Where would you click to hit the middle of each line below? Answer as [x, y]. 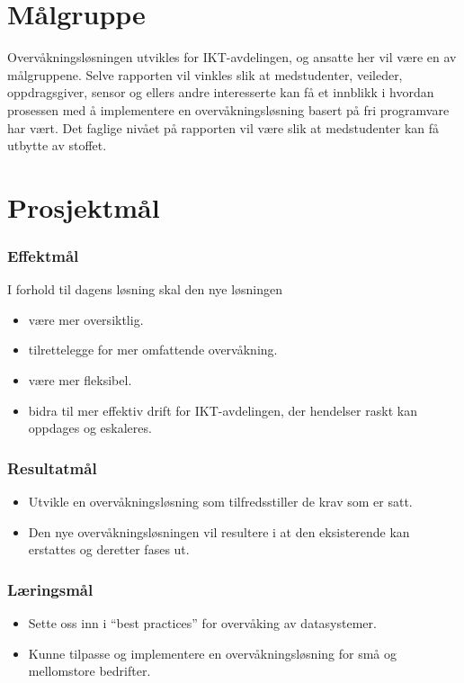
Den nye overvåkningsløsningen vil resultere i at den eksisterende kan [219, 531]
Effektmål [43, 255]
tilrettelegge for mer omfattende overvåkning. [153, 350]
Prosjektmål [84, 207]
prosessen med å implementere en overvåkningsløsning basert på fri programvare [228, 109]
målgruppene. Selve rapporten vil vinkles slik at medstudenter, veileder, [205, 74]
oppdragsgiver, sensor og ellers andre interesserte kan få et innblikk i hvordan [221, 92]
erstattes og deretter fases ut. [109, 549]
